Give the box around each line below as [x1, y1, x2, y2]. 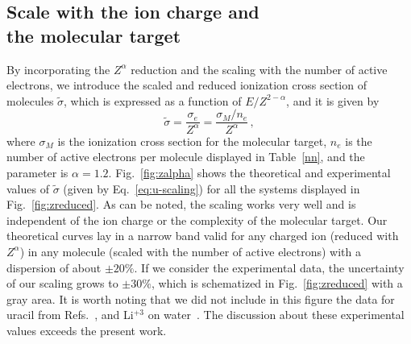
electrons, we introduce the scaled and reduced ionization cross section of [6, 77, 367, 93]
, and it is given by [286, 92, 380, 109]
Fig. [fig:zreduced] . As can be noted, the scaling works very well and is [6, 196, 356, 213]
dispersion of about [6, 259, 102, 276]
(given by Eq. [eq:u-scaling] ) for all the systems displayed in [63, 180, 360, 197]
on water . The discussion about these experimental [147, 306, 405, 323]
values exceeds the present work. [6, 321, 167, 338]
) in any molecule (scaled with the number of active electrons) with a [19, 242, 361, 259]
